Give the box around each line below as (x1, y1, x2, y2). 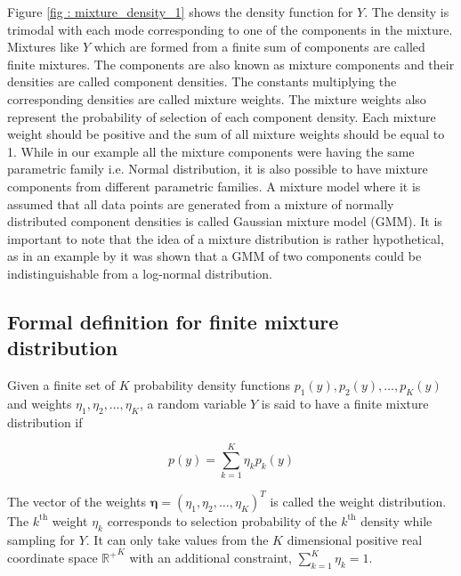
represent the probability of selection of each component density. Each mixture (7, 107, 436, 126)
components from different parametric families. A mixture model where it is (7, 176, 421, 195)
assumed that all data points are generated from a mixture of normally (7, 194, 394, 213)
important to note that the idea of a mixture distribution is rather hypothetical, (7, 229, 444, 247)
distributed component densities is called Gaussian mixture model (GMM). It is (7, 212, 442, 231)
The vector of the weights (7, 491, 147, 510)
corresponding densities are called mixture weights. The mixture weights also (7, 89, 426, 108)
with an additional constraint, (129, 548, 292, 567)
